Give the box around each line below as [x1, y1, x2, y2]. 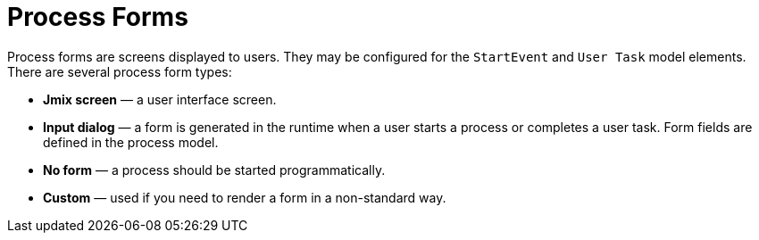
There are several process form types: [7, 63, 232, 79]
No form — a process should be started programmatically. [43, 161, 386, 178]
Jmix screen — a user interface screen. [43, 91, 277, 107]
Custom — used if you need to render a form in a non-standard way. [43, 189, 446, 205]
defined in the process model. [43, 134, 219, 150]
